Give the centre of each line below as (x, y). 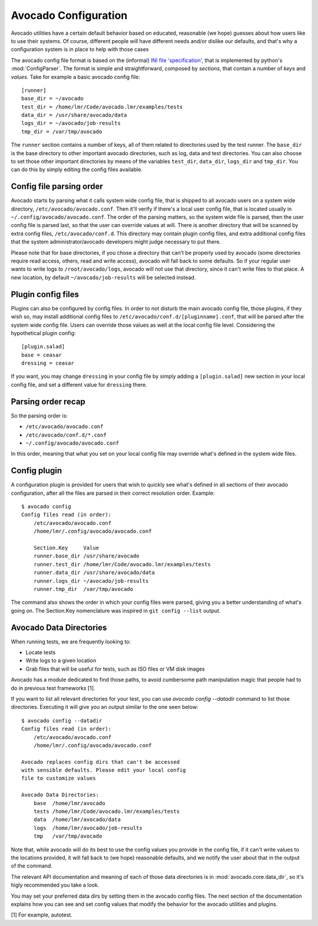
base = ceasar (42, 355)
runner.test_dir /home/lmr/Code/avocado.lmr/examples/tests (122, 564)
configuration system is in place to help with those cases (80, 50)
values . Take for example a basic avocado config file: (76, 77)
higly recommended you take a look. (55, 885)
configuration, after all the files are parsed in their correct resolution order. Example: (113, 493)
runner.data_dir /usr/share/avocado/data (94, 573)
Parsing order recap (48, 401)
